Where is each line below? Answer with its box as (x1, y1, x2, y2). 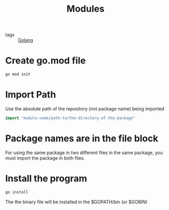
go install (5, 189, 29, 195)
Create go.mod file (5, 55, 86, 67)
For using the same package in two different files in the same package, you (5, 149, 163, 156)
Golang (18, 37, 33, 43)
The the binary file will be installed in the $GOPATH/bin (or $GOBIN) (5, 199, 148, 205)
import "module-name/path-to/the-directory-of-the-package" (5, 115, 136, 121)
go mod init (5, 72, 31, 77)
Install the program (5, 172, 88, 184)
